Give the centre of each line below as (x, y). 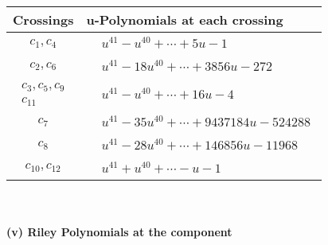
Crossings (43, 19)
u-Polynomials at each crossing (185, 19)
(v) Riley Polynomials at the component (119, 232)
